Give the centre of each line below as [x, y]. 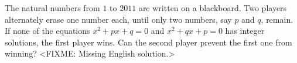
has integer [245, 31]
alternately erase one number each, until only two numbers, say [118, 19]
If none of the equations [47, 31]
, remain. [277, 19]
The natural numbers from [52, 8]
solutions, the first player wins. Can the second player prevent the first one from [148, 42]
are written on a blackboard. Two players [213, 8]
